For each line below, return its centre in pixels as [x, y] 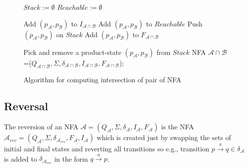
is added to [21, 158]
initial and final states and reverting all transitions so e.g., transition [107, 148]
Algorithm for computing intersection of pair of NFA [102, 80]
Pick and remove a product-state [73, 52]
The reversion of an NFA [41, 127]
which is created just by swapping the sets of [164, 137]
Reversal [26, 106]
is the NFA [178, 127]
